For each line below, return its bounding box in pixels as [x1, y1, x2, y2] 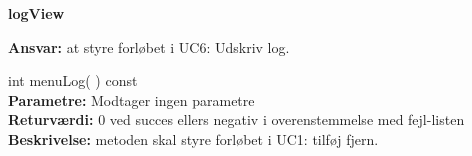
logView [8, 3, 65, 23]
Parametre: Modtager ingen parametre [8, 89, 255, 110]
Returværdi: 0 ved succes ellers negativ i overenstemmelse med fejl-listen [8, 109, 465, 130]
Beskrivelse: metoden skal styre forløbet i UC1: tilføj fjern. [8, 128, 379, 149]
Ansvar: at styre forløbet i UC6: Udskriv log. [8, 36, 290, 57]
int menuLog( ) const [8, 70, 138, 91]
